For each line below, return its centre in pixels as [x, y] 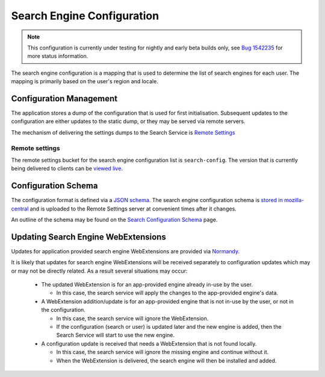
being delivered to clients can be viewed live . [67, 168]
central [20, 209]
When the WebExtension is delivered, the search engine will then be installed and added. [166, 360]
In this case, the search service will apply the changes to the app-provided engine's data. [167, 293]
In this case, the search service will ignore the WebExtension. [132, 318]
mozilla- [294, 200]
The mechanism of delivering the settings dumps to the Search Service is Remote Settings [123, 132]
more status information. [58, 56]
